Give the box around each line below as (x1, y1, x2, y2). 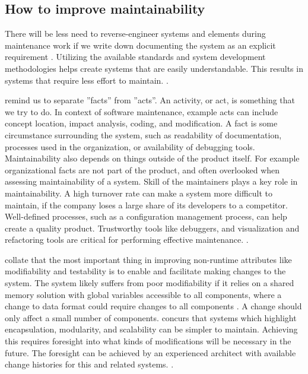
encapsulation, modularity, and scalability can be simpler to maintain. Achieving (5, 323, 298, 335)
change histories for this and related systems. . (5, 358, 174, 370)
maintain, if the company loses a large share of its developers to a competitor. (5, 198, 288, 211)
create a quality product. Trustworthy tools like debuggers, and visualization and (5, 221, 300, 234)
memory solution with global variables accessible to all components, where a (5, 288, 282, 300)
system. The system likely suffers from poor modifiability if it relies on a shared (5, 277, 294, 289)
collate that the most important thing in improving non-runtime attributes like (5, 253, 292, 265)
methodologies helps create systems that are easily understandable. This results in (5, 62, 303, 74)
